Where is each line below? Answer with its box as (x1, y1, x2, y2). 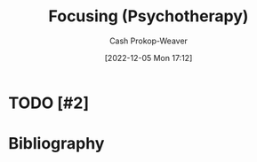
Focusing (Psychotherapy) (48, 6, 249, 27)
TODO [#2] (8, 93, 90, 112)
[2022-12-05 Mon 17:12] (104, 52, 193, 63)
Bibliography (8, 134, 105, 154)
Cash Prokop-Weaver (108, 35, 189, 46)
